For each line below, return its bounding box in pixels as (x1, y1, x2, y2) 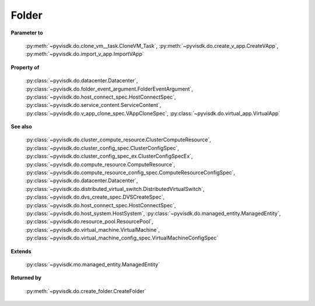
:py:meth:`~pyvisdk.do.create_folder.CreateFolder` (25, 287, 146, 294)
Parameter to (10, 29, 43, 36)
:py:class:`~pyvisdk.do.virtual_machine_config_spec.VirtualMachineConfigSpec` (25, 234, 219, 242)
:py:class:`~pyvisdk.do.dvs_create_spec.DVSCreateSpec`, (25, 193, 165, 201)
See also (10, 123, 32, 130)
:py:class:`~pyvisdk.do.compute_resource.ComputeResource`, (25, 161, 176, 168)
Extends (10, 248, 32, 255)
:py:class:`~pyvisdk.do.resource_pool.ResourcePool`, (25, 218, 154, 225)
